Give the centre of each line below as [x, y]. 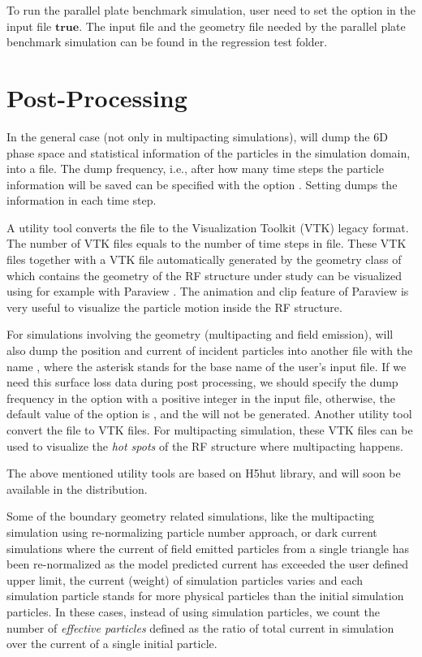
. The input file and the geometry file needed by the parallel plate [242, 26]
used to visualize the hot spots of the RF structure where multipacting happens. [205, 445]
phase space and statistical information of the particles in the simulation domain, [209, 152]
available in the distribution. [77, 488]
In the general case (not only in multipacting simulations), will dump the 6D [197, 136]
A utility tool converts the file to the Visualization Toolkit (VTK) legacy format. [208, 227]
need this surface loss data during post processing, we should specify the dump [202, 382]
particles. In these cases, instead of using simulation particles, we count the [193, 611]
